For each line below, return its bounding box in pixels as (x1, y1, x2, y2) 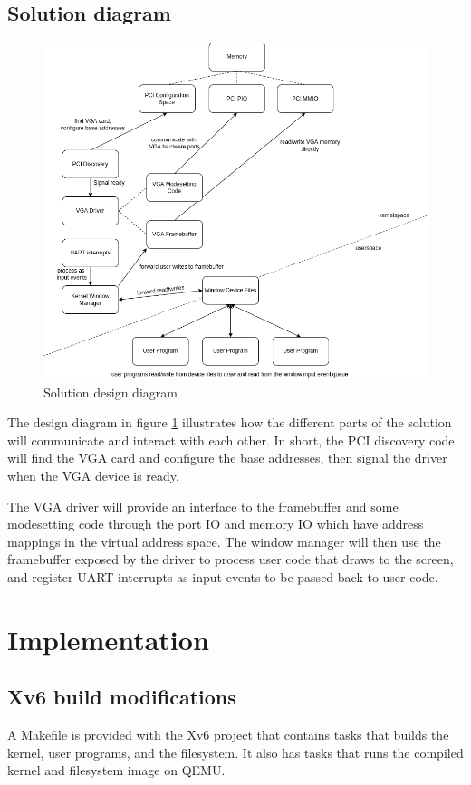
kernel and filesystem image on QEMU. (7, 761, 226, 780)
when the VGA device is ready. (7, 466, 179, 485)
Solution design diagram (43, 382, 178, 401)
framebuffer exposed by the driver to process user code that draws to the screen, (7, 550, 454, 569)
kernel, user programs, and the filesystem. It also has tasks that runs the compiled (7, 742, 464, 761)
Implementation (7, 620, 209, 657)
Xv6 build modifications (7, 683, 236, 711)
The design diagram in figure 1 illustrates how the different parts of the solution (7, 413, 452, 432)
